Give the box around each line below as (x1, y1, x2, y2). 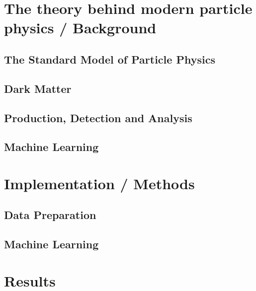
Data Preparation (4, 207, 96, 222)
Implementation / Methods (4, 173, 195, 193)
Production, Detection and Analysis (4, 110, 192, 125)
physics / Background (4, 17, 157, 38)
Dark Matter (4, 80, 72, 96)
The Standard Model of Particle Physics (4, 51, 215, 67)
